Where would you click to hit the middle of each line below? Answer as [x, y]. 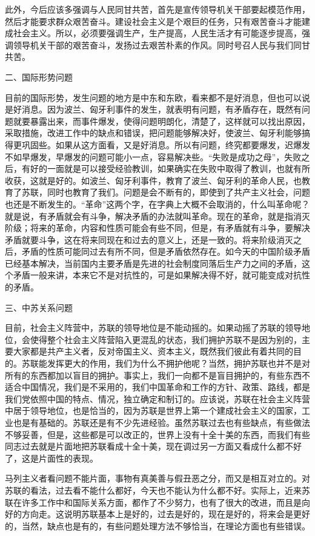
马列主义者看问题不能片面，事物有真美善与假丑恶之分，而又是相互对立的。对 [157, 478]
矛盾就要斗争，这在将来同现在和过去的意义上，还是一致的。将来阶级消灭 [149, 239]
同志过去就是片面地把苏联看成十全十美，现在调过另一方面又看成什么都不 [149, 446]
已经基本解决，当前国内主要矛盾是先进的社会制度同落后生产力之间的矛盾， [153, 263]
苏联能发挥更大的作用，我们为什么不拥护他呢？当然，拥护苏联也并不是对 [166, 363]
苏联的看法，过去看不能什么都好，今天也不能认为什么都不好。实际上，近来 [153, 490]
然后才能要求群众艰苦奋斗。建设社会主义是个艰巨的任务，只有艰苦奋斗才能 [153, 21]
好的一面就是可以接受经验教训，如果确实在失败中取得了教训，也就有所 [170, 168]
